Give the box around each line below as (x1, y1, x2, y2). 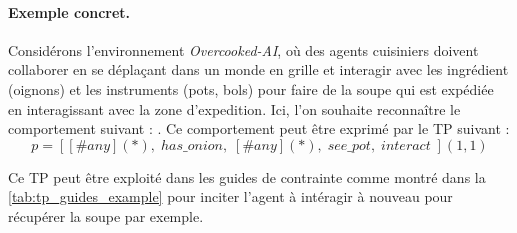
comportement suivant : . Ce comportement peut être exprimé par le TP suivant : (8, 118, 510, 139)
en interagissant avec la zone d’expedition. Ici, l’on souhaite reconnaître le (8, 98, 461, 119)
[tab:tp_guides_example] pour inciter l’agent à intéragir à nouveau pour (8, 186, 453, 207)
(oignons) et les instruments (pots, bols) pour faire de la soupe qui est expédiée (8, 78, 494, 99)
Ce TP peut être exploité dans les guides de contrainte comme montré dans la (8, 166, 486, 187)
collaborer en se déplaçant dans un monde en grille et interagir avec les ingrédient (8, 59, 509, 80)
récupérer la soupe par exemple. (8, 205, 204, 226)
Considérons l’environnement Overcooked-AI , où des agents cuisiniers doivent (8, 39, 479, 60)
